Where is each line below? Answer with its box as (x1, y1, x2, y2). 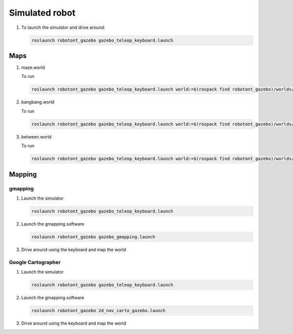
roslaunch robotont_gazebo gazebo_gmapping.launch (31, 234, 156, 240)
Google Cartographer (9, 259, 61, 266)
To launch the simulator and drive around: (21, 24, 105, 30)
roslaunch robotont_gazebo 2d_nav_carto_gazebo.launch (31, 308, 166, 313)
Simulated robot (9, 7, 76, 18)
